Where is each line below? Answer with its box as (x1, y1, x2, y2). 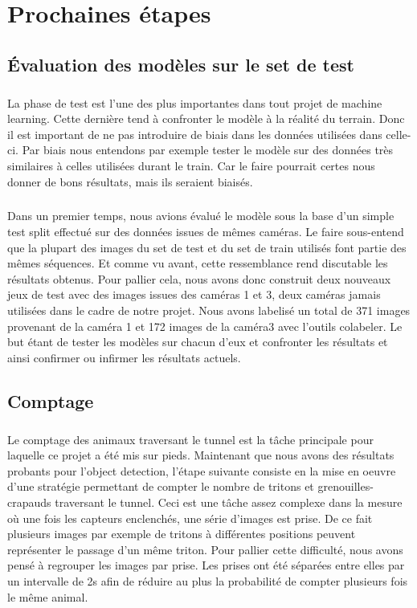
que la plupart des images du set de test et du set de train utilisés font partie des (7, 239, 407, 255)
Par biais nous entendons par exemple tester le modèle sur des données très (22, 141, 394, 158)
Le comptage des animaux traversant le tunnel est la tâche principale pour (7, 430, 374, 447)
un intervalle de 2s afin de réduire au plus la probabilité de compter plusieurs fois (7, 572, 408, 589)
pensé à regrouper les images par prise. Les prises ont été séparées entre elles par (7, 557, 405, 573)
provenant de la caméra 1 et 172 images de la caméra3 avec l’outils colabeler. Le (7, 317, 403, 334)
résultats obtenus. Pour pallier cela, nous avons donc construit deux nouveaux (7, 270, 391, 287)
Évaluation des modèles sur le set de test (7, 51, 354, 76)
